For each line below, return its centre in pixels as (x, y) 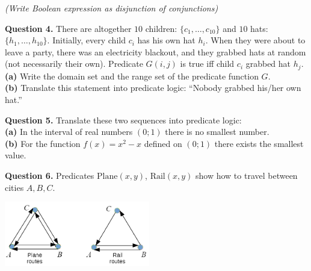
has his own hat (166, 40)
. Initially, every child (86, 40)
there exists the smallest (259, 143)
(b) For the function (43, 143)
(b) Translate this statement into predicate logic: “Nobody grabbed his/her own (153, 88)
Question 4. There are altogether (68, 28)
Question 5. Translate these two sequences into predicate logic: (123, 120)
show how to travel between (247, 175)
